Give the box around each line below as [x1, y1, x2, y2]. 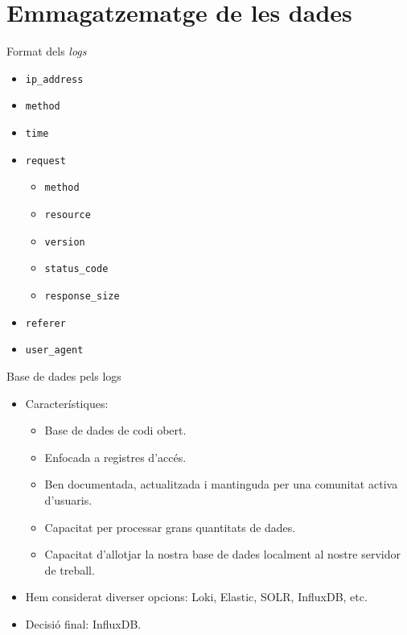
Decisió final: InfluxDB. [25, 615, 142, 632]
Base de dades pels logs [6, 367, 121, 384]
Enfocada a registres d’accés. [44, 448, 187, 465]
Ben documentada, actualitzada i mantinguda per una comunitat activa [44, 476, 398, 493]
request [25, 155, 66, 167]
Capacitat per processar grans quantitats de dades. [44, 518, 296, 535]
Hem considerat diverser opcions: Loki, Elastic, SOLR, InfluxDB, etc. [25, 588, 368, 605]
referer [25, 317, 66, 329]
